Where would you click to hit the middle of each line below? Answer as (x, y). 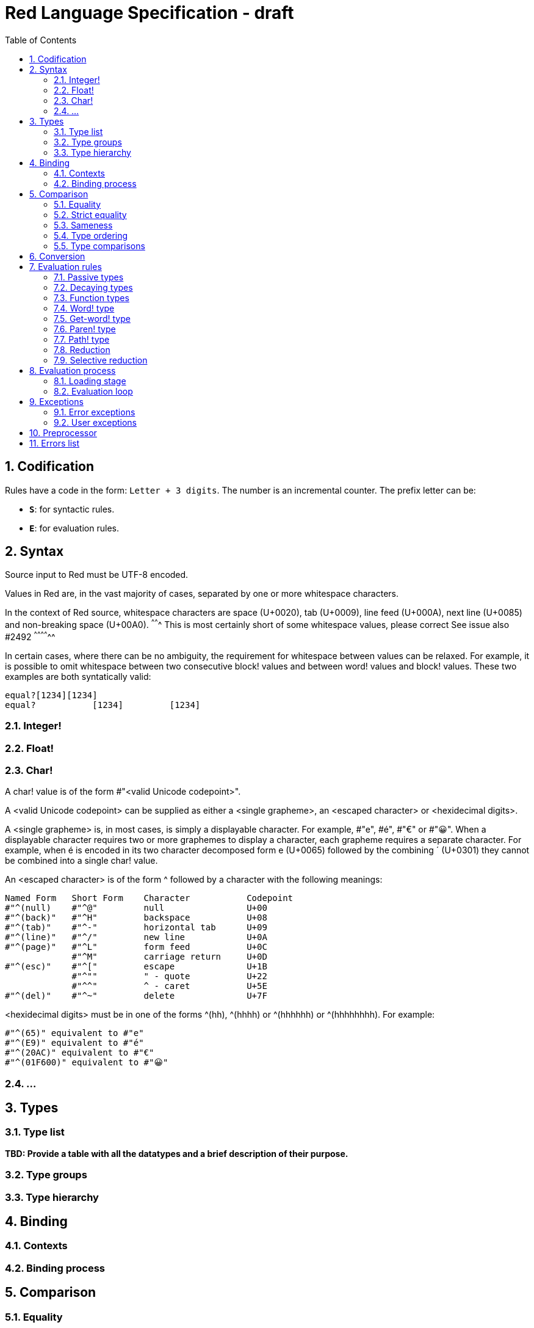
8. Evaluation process (73, 370)
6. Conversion (57, 256)
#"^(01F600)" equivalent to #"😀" (87, 1063)
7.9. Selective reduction (101, 360)
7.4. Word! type (84, 308)
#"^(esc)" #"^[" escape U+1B (136, 967)
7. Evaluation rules (66, 266)
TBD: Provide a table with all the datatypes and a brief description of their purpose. (177, 1153)
